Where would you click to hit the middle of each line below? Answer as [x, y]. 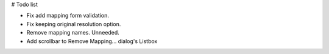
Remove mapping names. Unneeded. [73, 33]
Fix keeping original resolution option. [74, 24]
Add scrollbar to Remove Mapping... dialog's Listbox [92, 41]
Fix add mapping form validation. [68, 16]
